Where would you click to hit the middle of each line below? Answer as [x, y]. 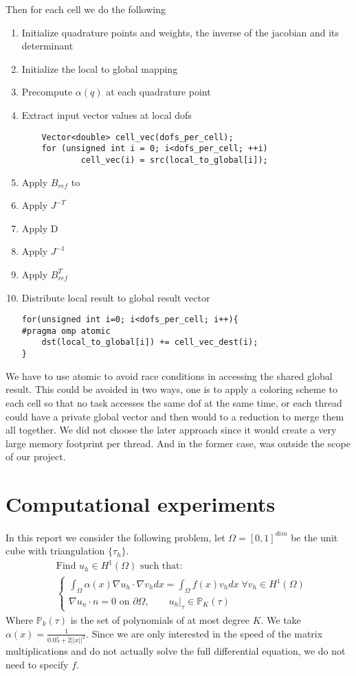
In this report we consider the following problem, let [115, 537]
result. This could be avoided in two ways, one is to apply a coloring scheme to [172, 389]
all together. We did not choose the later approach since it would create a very [171, 430]
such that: [161, 566]
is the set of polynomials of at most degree [160, 619]
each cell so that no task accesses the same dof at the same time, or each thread [174, 402]
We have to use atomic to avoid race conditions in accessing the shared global [169, 375]
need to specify [37, 664]
